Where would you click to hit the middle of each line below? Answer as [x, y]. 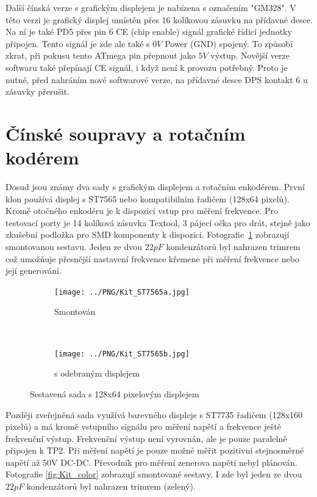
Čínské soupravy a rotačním [126, 133]
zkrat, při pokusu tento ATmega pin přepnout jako [101, 55]
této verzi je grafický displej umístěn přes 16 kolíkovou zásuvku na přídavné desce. [159, 19]
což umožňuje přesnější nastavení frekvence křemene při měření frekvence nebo [152, 258]
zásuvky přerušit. [37, 91]
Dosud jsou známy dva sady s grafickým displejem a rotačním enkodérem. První [155, 187]
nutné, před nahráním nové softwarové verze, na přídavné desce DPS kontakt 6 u [157, 79]
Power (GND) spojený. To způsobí [229, 43]
